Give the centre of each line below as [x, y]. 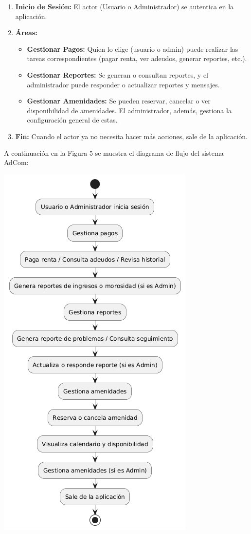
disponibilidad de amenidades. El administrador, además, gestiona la [129, 110]
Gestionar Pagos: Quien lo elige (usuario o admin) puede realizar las [133, 49]
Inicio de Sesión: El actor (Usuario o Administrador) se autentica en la [125, 6]
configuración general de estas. [72, 120]
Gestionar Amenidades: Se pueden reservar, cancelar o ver [119, 101]
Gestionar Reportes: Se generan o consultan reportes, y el [118, 74]
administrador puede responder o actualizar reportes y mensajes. [123, 84]
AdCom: [16, 162]
